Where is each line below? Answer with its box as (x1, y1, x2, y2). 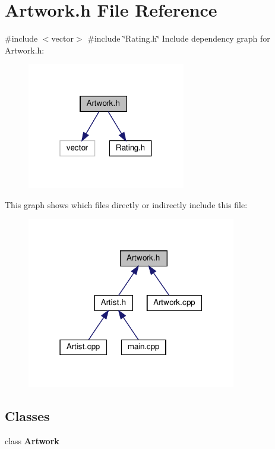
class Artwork (5, 434, 59, 447)
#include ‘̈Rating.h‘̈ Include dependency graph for (87, 32, 270, 45)
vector (51, 32, 74, 45)
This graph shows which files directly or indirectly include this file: (5, 198, 248, 211)
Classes (5, 406, 50, 425)
